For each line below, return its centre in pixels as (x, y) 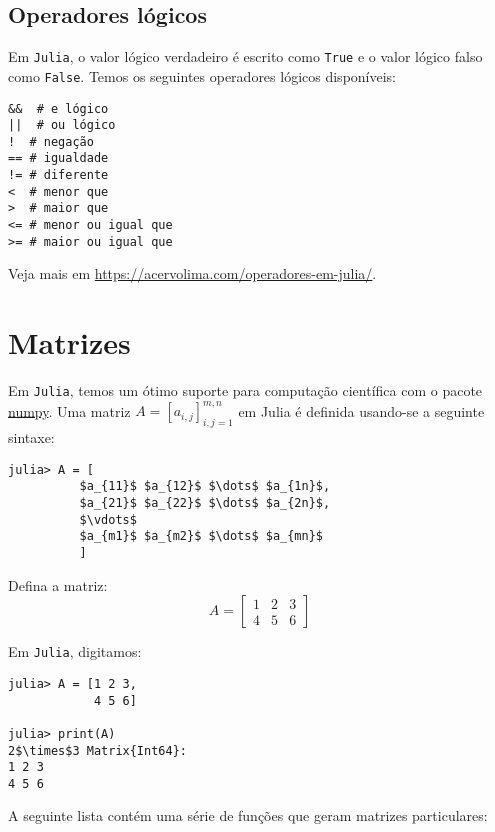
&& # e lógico (58, 108)
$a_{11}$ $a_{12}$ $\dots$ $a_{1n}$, (205, 486)
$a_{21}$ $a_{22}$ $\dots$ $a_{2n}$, (205, 503)
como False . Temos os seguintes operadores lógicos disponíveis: (202, 75)
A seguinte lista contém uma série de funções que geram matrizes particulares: (248, 815)
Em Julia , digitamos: (75, 651)
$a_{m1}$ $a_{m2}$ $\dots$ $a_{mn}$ (201, 536)
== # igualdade (58, 158)
